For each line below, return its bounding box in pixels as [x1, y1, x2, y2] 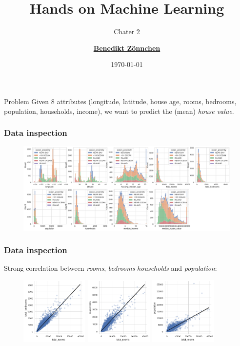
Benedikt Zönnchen [93, 43, 160, 53]
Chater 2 [114, 26, 140, 37]
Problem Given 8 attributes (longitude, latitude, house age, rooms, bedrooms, [4, 96, 237, 106]
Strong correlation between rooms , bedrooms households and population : [4, 263, 217, 273]
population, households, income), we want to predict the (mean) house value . [4, 106, 234, 116]
